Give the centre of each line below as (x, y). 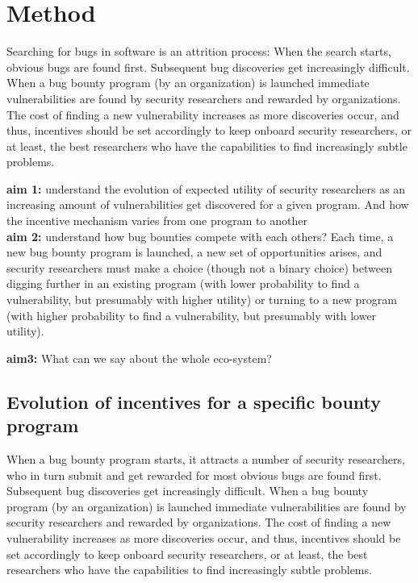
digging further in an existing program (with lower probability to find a (183, 283)
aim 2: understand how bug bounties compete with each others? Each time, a (200, 236)
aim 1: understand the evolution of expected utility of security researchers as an (206, 188)
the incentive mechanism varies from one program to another (157, 221)
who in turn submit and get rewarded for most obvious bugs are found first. (194, 475)
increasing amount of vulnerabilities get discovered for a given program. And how (208, 204)
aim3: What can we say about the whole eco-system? (139, 358)
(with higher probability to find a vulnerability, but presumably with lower (192, 315)
